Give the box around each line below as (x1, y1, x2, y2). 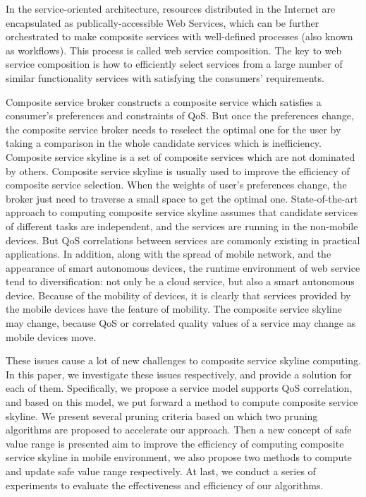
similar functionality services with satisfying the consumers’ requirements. (6, 70, 324, 85)
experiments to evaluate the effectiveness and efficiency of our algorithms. (6, 477, 324, 492)
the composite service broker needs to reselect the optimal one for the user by (6, 121, 341, 136)
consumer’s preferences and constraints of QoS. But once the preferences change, (6, 108, 354, 123)
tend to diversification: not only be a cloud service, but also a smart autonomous (6, 274, 355, 289)
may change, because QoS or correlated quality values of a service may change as (6, 316, 356, 330)
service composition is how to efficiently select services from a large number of (6, 56, 343, 71)
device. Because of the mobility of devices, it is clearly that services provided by (6, 287, 351, 302)
